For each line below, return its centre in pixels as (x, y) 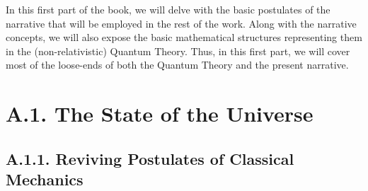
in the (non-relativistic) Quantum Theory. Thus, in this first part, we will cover (178, 51)
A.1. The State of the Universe (160, 114)
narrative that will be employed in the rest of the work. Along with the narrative (181, 23)
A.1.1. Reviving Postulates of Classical (150, 158)
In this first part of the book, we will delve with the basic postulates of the (168, 9)
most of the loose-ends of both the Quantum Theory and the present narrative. (177, 65)
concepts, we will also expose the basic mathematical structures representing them (184, 37)
